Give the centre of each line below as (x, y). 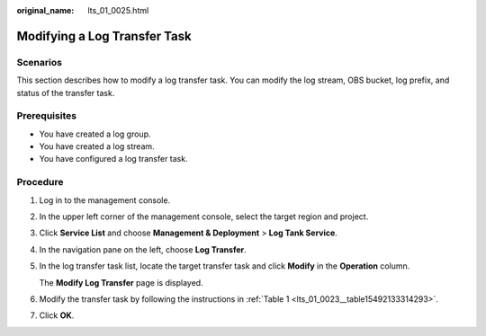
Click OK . (57, 315)
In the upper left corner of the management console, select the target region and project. (204, 217)
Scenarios (40, 62)
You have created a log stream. (97, 146)
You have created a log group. (95, 134)
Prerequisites (46, 116)
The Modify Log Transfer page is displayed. (121, 282)
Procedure (40, 182)
